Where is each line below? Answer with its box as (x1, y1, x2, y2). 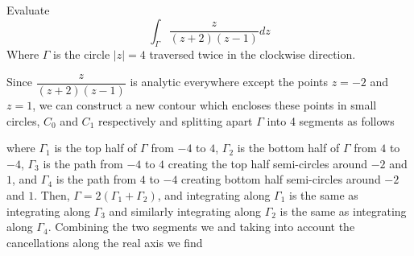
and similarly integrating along (109, 202, 261, 219)
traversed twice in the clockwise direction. (149, 46, 356, 63)
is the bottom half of (237, 139, 340, 156)
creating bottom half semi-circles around (181, 171, 381, 188)
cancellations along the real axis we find (6, 233, 203, 250)
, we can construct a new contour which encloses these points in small (32, 97, 377, 114)
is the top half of (54, 139, 137, 156)
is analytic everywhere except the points (130, 73, 329, 90)
